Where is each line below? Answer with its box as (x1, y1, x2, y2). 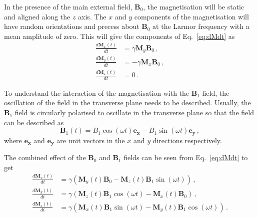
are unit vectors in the (56, 135, 125, 145)
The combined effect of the (4, 152, 86, 163)
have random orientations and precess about (4, 21, 139, 31)
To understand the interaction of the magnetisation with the (4, 87, 189, 98)
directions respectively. (152, 135, 222, 145)
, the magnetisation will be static (143, 1, 244, 11)
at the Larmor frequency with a (152, 21, 249, 31)
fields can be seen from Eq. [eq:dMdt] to (123, 152, 248, 163)
